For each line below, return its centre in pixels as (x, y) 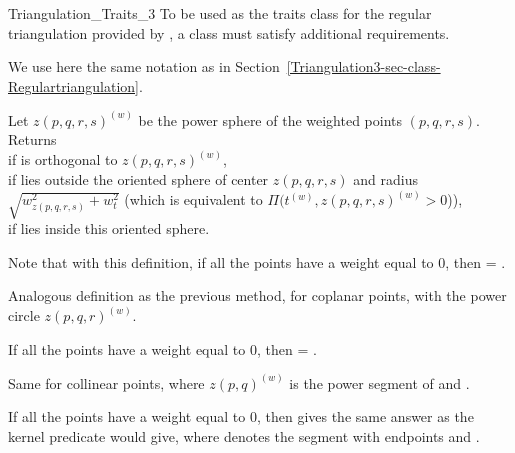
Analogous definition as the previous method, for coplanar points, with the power (257, 295)
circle (24, 315)
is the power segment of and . (379, 382)
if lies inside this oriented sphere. (109, 228)
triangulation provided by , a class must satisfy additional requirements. (229, 32)
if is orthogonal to (63, 159)
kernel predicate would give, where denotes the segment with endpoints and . (244, 436)
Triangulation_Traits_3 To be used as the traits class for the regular (220, 13)
